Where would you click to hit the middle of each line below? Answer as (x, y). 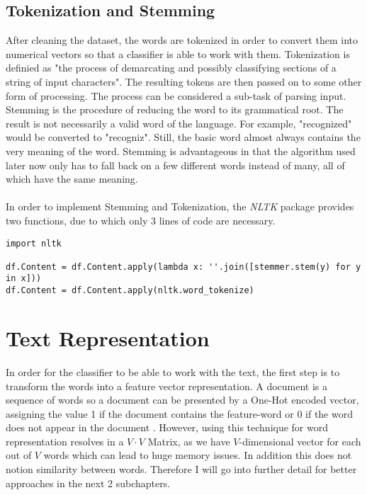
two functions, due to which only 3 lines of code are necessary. (141, 220)
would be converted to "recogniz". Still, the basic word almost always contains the (183, 137)
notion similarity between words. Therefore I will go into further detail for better (181, 469)
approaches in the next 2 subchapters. (88, 483)
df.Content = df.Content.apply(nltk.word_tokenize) (130, 291)
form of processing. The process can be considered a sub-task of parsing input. (176, 95)
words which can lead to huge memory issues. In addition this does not (198, 455)
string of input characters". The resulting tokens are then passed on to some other (184, 81)
